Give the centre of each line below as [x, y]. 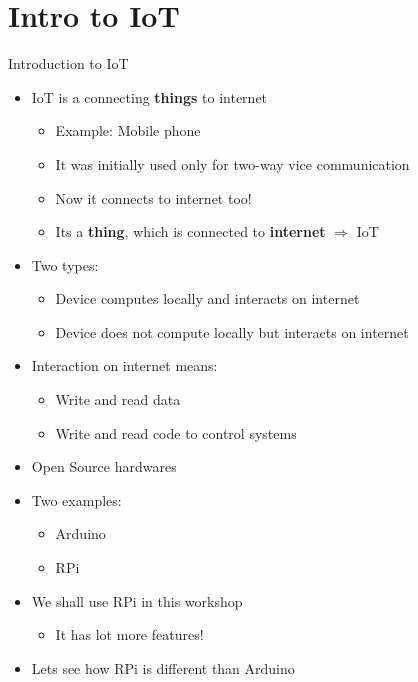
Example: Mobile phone [128, 130]
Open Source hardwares [104, 466]
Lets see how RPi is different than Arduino [163, 667]
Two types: [65, 264]
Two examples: [76, 499]
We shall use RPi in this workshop [137, 600]
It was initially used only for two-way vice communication [232, 163]
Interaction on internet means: [124, 365]
